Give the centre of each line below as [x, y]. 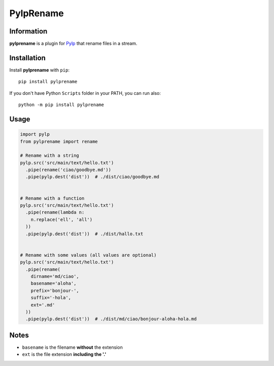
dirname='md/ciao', [55, 276]
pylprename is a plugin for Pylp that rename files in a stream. [73, 44]
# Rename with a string [50, 156]
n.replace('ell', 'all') [62, 219]
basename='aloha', [54, 284]
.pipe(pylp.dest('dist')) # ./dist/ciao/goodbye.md [92, 177]
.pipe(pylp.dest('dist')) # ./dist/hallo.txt [84, 234]
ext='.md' [43, 305]
